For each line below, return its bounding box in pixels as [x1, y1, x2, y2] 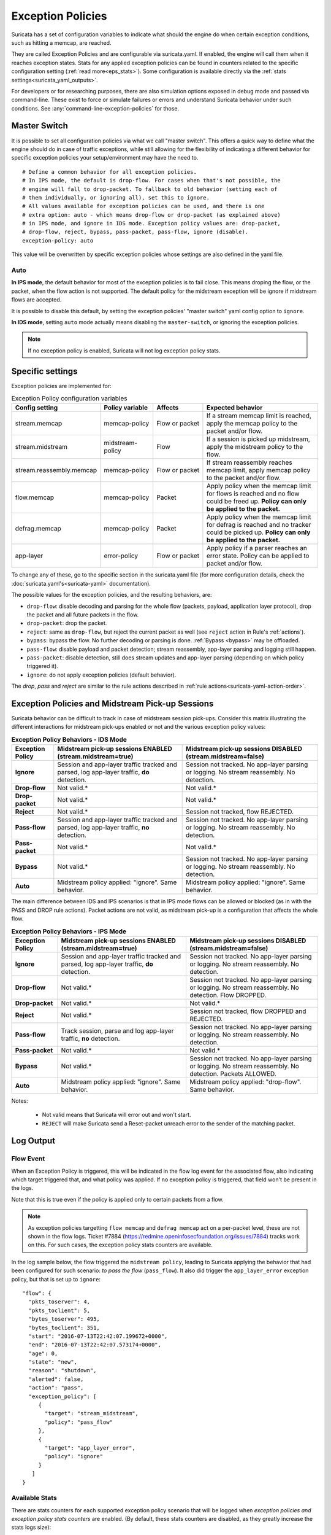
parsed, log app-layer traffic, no [57, 823, 150, 832]
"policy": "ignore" [45, 1453, 104, 1460]
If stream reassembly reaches [206, 458, 292, 467]
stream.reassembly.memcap [15, 466, 97, 475]
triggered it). [26, 663, 58, 670]
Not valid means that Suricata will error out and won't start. [42, 1111, 191, 1119]
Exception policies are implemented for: [11, 382, 112, 389]
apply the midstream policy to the [206, 443, 303, 451]
